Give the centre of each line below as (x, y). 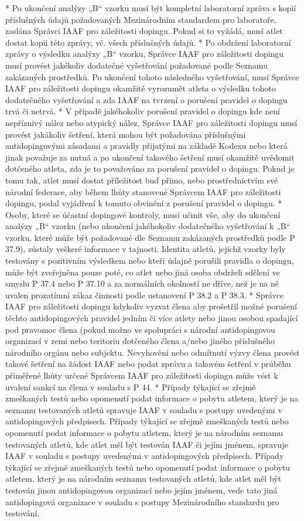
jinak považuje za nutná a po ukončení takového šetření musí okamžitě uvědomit (150, 157)
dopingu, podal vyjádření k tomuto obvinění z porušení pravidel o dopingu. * (144, 203)
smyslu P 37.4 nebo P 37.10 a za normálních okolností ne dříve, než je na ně (142, 283)
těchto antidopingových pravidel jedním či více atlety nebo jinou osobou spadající (152, 318)
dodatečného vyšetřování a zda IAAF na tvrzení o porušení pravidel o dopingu (146, 99)
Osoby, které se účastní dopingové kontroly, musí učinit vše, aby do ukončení (143, 214)
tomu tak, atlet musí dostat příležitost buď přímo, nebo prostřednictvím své (142, 180)
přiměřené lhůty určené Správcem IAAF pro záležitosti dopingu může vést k (142, 375)
